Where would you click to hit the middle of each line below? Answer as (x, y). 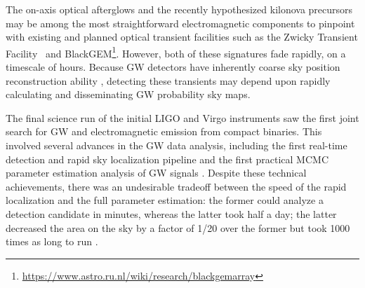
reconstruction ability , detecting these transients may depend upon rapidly (168, 80)
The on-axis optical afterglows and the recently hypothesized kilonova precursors (179, 9)
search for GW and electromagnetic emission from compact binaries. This (164, 131)
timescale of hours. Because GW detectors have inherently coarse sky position (173, 67)
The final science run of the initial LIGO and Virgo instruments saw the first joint (182, 117)
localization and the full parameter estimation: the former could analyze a (165, 200)
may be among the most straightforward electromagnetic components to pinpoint (180, 23)
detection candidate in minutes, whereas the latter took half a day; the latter (171, 213)
